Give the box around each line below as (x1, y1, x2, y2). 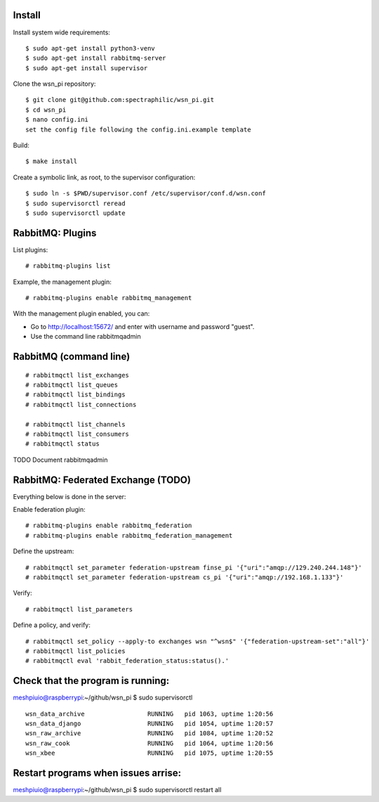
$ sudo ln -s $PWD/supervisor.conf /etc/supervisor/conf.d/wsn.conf (25, 190, 266, 198)
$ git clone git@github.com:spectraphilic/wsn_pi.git (25, 96, 214, 104)
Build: (13, 141, 29, 150)
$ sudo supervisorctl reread (25, 199, 126, 207)
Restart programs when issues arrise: (13, 767, 182, 780)
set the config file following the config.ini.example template (25, 125, 252, 134)
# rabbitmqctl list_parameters (25, 605, 133, 613)
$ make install (25, 157, 78, 165)
